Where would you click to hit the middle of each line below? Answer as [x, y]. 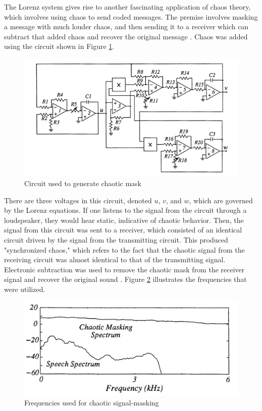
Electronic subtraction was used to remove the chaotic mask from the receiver [124, 269]
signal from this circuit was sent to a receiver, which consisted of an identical [123, 230]
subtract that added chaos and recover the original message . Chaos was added [126, 36]
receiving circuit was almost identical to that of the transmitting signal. [115, 259]
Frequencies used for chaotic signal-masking [92, 402]
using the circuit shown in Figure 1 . [59, 46]
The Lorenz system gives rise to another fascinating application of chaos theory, [127, 7]
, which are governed [221, 200]
